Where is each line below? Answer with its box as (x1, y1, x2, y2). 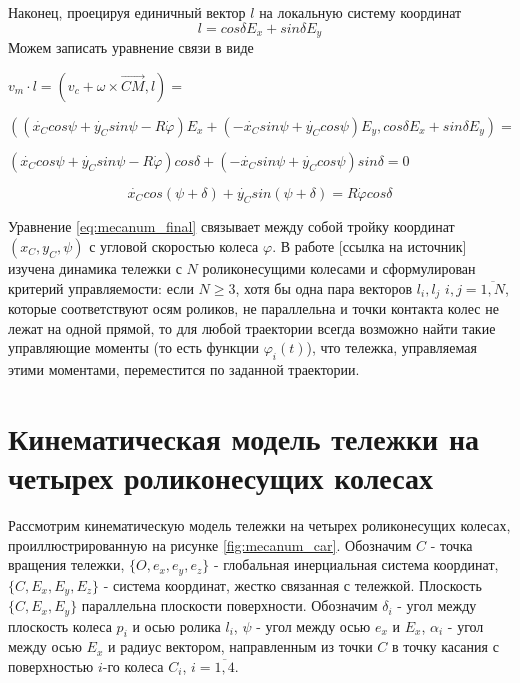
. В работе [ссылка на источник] (272, 236, 467, 257)
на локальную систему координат (259, 2, 462, 22)
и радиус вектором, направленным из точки (108, 636, 373, 657)
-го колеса (102, 655, 164, 676)
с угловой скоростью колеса (89, 236, 259, 257)
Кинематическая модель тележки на (8, 417, 480, 458)
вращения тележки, (8, 554, 125, 575)
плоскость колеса (8, 615, 112, 636)
